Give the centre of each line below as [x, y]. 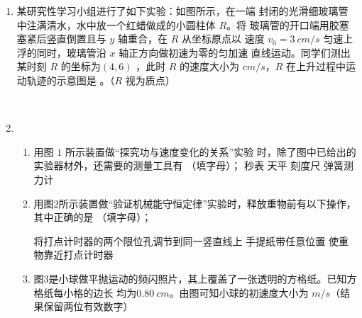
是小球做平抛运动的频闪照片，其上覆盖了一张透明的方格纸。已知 [198, 278]
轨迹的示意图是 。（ [71, 80]
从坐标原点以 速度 [223, 39]
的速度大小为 [210, 66]
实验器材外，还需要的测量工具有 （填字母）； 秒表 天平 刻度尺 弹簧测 [193, 165]
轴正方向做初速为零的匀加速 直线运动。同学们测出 [235, 52]
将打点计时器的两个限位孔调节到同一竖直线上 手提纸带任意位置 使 [186, 240]
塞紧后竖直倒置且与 [61, 39]
